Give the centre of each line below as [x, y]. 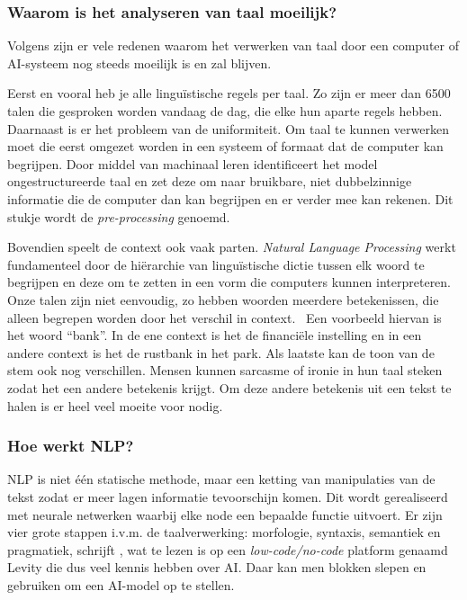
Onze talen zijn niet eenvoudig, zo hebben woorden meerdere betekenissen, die [223, 299]
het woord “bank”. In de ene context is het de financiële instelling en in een [215, 335]
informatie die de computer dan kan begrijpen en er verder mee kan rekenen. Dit [230, 198]
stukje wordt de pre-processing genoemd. [119, 216]
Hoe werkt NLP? [71, 446]
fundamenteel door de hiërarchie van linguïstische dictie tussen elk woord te [216, 264]
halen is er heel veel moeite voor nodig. [115, 405]
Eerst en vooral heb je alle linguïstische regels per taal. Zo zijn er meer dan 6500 [229, 93]
